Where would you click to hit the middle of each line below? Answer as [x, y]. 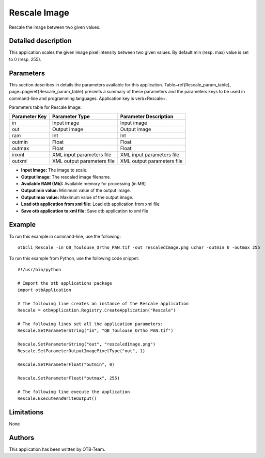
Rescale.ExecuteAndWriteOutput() [57, 399]
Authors [22, 437]
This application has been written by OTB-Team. [57, 449]
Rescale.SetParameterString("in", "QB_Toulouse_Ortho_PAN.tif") [96, 331]
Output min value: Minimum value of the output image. [76, 190]
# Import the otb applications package [65, 283]
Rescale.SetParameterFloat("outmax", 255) [69, 378]
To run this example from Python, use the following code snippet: [74, 258]
